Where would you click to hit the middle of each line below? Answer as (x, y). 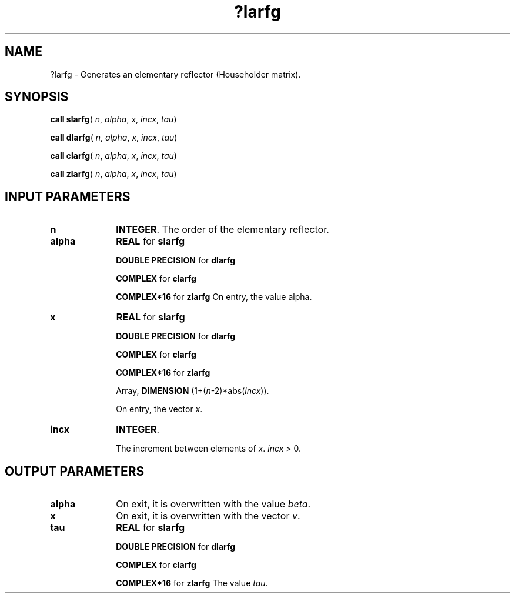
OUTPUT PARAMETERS (75, 471)
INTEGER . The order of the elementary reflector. (223, 230)
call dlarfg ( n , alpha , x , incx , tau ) (114, 138)
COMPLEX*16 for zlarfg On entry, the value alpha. (214, 297)
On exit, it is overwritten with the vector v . (208, 516)
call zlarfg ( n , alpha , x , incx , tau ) (113, 174)
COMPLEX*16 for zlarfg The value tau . (192, 583)
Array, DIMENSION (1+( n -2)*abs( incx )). (193, 391)
